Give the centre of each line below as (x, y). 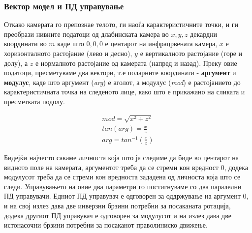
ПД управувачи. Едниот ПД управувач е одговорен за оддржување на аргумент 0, (126, 196)
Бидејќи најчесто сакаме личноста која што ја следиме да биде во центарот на (121, 158)
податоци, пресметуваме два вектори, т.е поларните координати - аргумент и (120, 73)
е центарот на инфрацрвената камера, (161, 44)
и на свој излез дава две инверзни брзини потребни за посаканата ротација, (117, 206)
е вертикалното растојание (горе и (191, 53)
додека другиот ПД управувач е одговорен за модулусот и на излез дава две (118, 215)
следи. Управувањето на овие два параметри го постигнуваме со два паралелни (123, 186)
